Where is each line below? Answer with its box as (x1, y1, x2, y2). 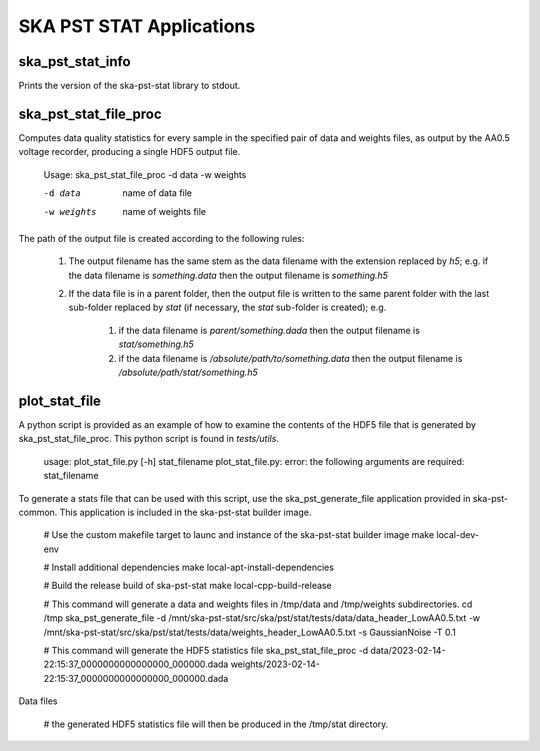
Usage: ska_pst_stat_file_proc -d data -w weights (43, 168, 247, 180)
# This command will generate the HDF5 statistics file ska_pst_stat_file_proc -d (43, 645, 369, 657)
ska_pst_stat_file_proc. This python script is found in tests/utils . (18, 433, 280, 445)
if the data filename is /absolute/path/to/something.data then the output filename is (118, 352, 463, 364)
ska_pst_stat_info (18, 53, 131, 70)
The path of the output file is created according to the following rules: (18, 232, 305, 244)
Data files (18, 695, 58, 707)
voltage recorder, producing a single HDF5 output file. (18, 146, 241, 158)
